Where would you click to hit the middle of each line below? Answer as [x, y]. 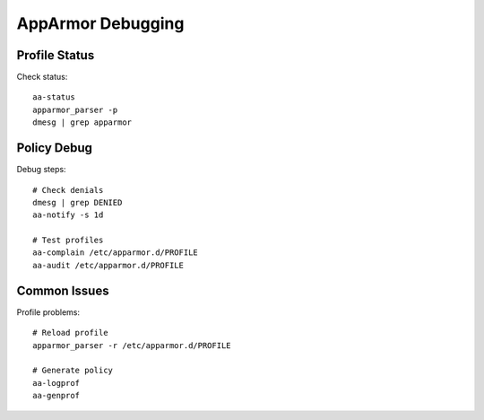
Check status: [42, 77]
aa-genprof [56, 396]
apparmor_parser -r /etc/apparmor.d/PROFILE [132, 345]
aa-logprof [56, 383]
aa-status [54, 97]
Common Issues [63, 290]
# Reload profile [70, 333]
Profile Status [56, 55]
